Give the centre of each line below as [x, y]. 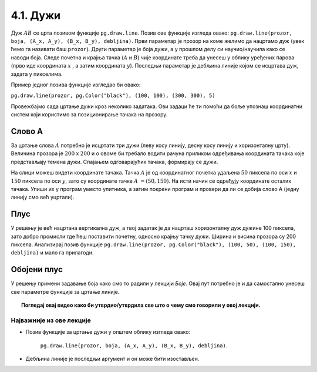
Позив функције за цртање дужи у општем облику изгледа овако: [108, 332]
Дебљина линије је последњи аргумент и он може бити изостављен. [112, 359]
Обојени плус [37, 269]
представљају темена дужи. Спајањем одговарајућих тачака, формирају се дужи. [114, 162]
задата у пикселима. [37, 74]
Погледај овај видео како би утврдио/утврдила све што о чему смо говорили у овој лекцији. [141, 305]
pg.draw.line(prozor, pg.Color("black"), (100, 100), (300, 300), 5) [113, 96]
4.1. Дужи [36, 15]
